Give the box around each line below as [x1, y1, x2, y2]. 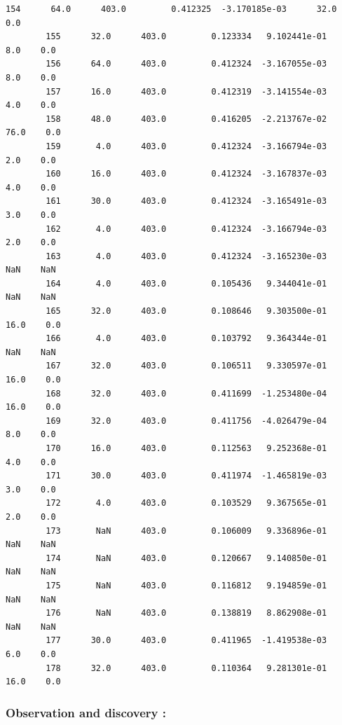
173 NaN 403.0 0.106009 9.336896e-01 [46, 525, 327, 536]
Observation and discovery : [6, 703, 166, 721]
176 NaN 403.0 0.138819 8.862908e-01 [46, 608, 327, 619]
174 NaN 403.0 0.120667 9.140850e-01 [46, 553, 327, 563]
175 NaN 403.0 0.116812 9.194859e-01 [46, 580, 327, 591]
